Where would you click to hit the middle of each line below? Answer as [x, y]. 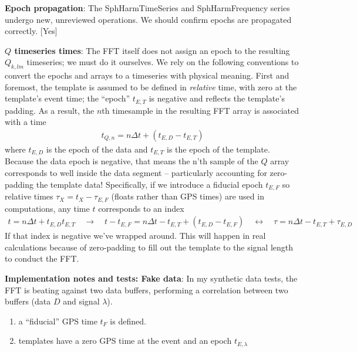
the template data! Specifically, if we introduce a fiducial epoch [149, 184]
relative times [29, 196]
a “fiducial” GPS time [58, 321]
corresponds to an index [141, 208]
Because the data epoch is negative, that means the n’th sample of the [132, 161]
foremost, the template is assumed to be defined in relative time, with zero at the [151, 87]
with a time [26, 122]
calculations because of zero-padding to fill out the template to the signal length [149, 247]
